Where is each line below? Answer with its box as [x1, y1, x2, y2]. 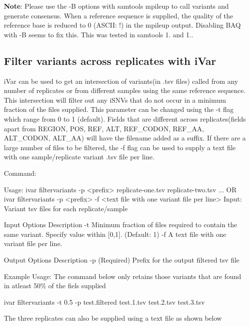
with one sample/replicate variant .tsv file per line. [4, 152, 155, 162]
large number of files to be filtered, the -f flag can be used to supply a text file [4, 142, 236, 152]
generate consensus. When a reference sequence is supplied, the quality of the [4, 10, 234, 20]
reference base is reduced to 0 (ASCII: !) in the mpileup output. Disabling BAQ [4, 20, 241, 30]
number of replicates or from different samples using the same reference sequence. [4, 85, 246, 95]
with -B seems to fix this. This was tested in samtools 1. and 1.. [4, 29, 193, 39]
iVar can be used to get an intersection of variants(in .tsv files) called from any [4, 76, 238, 86]
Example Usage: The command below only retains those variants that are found [4, 271, 241, 281]
